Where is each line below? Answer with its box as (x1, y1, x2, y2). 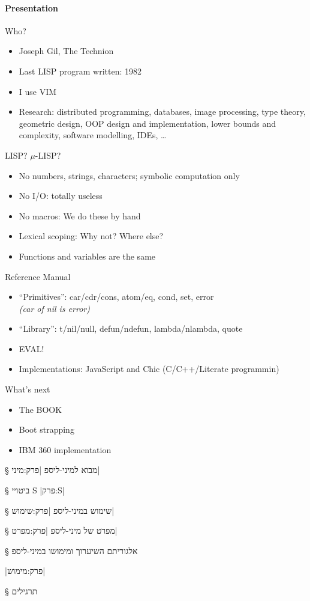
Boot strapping (19, 423, 74, 436)
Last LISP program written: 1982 (19, 64, 142, 77)
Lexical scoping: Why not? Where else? (19, 230, 164, 242)
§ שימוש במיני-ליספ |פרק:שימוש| (5, 504, 115, 516)
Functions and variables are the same (19, 249, 156, 262)
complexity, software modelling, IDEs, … (19, 129, 167, 141)
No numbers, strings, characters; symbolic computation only (19, 169, 240, 182)
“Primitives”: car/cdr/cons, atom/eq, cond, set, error (19, 290, 214, 303)
